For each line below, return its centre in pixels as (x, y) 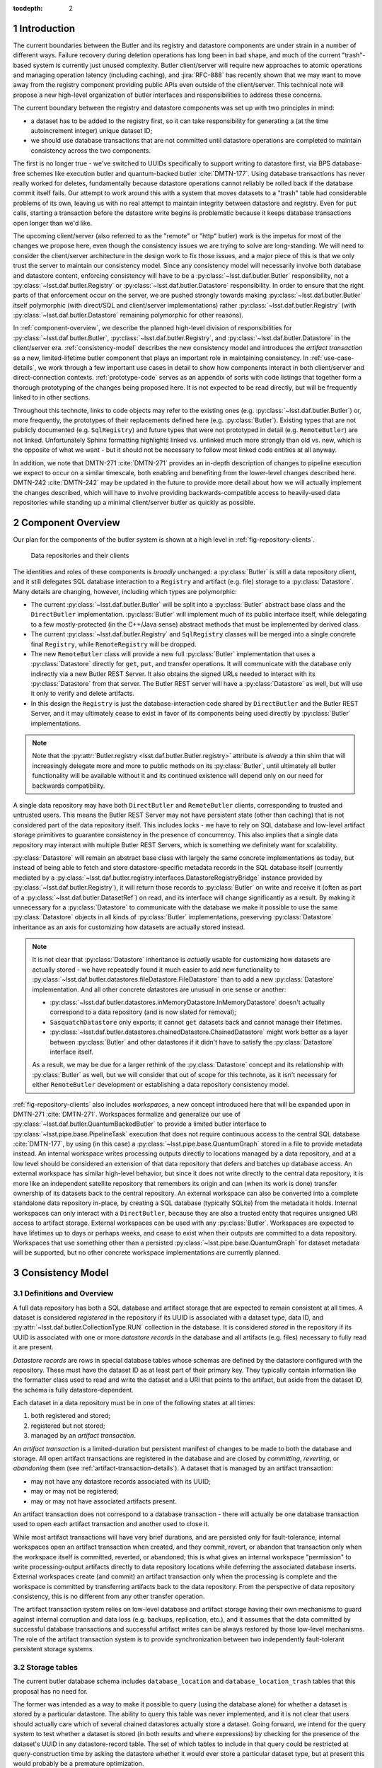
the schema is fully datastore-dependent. (73, 1390)
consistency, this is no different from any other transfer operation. (109, 1597)
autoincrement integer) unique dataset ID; (92, 131)
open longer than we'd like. (53, 223)
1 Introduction (44, 28)
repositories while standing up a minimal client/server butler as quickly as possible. (134, 503)
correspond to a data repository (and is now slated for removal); (143, 1012)
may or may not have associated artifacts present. (104, 1501)
